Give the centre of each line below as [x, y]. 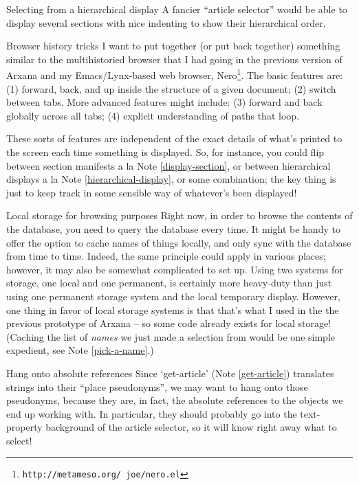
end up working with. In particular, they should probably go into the [152, 413]
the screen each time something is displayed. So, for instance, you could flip [165, 152]
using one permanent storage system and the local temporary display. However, [173, 296]
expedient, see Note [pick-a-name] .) [80, 350]
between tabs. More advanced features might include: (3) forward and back [164, 102]
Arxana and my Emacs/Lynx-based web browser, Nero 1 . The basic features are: [175, 74]
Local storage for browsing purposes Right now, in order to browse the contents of [179, 215]
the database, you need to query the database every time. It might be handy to [173, 228]
